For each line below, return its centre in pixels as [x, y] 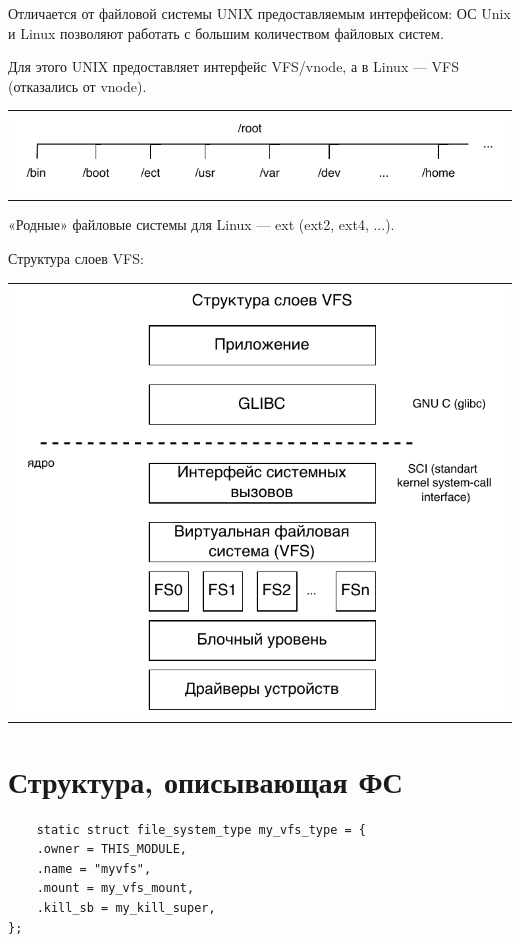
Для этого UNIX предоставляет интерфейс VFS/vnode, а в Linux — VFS [234, 66]
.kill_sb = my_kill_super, [126, 908]
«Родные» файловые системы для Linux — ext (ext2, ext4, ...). [201, 224]
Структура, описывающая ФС [205, 780]
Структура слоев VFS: [76, 258]
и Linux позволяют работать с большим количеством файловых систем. [226, 32]
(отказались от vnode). [77, 85]
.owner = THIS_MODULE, [111, 849]
